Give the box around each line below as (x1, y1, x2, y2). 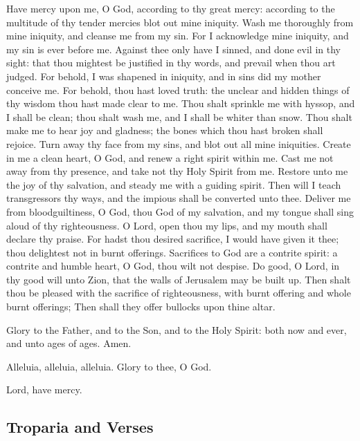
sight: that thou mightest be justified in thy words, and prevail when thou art (6, 55, 336, 70)
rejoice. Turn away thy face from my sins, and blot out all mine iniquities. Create (6, 136, 351, 151)
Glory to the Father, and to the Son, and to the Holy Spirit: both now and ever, (6, 322, 347, 337)
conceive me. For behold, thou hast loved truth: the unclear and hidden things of (6, 82, 350, 97)
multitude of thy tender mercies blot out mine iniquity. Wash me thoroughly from (6, 15, 354, 29)
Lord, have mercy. (6, 382, 82, 397)
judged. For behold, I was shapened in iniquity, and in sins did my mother (6, 68, 321, 83)
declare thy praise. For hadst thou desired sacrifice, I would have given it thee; (6, 232, 339, 246)
